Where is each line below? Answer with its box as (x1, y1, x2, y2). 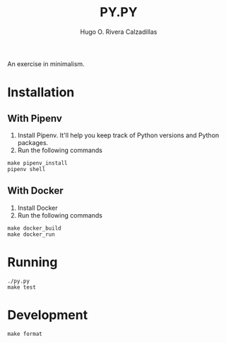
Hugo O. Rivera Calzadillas (80, 27, 157, 36)
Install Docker (17, 204, 58, 212)
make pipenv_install (7, 159, 69, 166)
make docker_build (7, 225, 61, 232)
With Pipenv (7, 112, 62, 124)
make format (7, 330, 42, 337)
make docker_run (7, 230, 55, 238)
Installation (7, 85, 75, 101)
